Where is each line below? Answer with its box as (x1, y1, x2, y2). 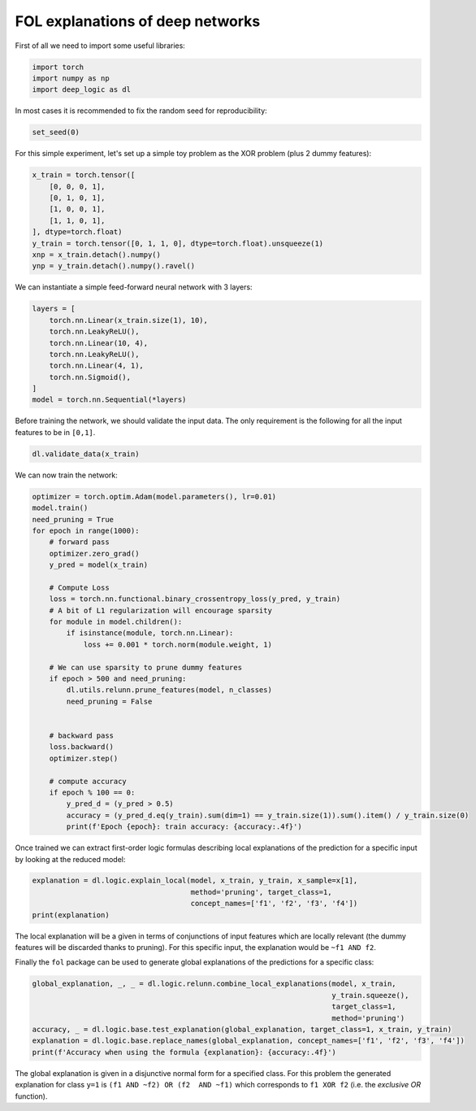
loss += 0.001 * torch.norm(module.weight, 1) (83, 639, 272, 649)
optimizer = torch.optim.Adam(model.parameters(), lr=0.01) (32, 492, 277, 501)
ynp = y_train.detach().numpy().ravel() (32, 261, 195, 271)
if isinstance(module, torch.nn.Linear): (66, 629, 234, 638)
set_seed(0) (32, 128, 80, 137)
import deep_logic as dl (32, 85, 132, 94)
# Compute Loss (49, 582, 110, 592)
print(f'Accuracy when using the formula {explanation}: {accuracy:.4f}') (32, 1048, 337, 1057)
